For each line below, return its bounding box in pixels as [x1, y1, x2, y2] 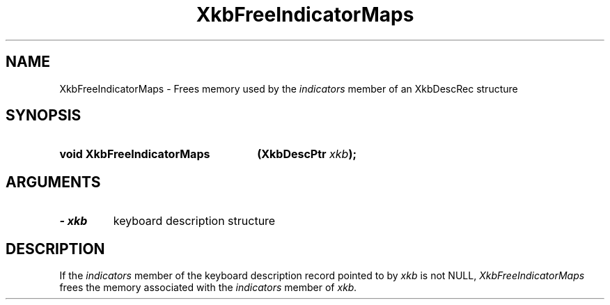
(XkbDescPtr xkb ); [257, 147, 357, 162]
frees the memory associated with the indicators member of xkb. [59, 281, 357, 294]
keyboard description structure [113, 214, 276, 228]
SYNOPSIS [6, 107, 81, 125]
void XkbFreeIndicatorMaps [59, 147, 210, 162]
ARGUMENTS [6, 173, 101, 191]
